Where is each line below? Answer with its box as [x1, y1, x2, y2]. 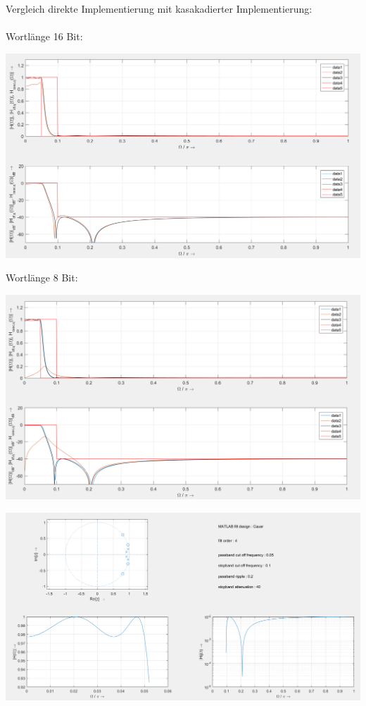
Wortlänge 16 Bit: [6, 29, 83, 44]
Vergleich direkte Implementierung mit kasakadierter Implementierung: [6, 1, 313, 16]
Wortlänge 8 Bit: [6, 270, 78, 285]
